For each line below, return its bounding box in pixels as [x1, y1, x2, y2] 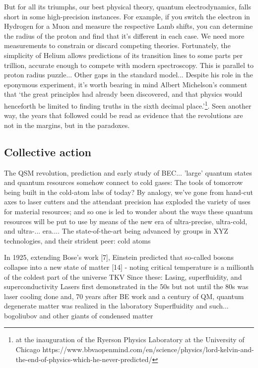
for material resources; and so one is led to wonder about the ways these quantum [4, 206, 253, 216]
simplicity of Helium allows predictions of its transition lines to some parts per [4, 50, 243, 60]
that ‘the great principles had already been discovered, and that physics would [4, 89, 243, 99]
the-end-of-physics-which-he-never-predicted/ [15, 354, 152, 364]
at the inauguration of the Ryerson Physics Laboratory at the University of [15, 334, 245, 345]
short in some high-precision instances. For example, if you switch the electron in [4, 11, 250, 21]
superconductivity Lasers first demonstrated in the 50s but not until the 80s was [4, 281, 249, 292]
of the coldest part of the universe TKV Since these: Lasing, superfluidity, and [4, 271, 242, 282]
